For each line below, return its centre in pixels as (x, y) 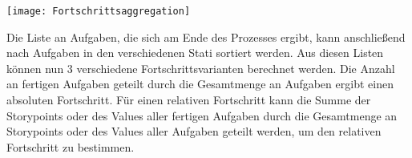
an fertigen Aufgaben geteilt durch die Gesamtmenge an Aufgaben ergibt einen (200, 84)
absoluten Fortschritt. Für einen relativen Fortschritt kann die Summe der (189, 100)
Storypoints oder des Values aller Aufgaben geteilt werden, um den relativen (194, 131)
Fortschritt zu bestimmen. (71, 146)
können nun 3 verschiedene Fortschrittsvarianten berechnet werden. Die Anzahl (201, 68)
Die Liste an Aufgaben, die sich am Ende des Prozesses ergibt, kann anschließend (206, 36)
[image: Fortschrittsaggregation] (99, 11)
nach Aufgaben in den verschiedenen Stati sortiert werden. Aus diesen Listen (195, 53)
